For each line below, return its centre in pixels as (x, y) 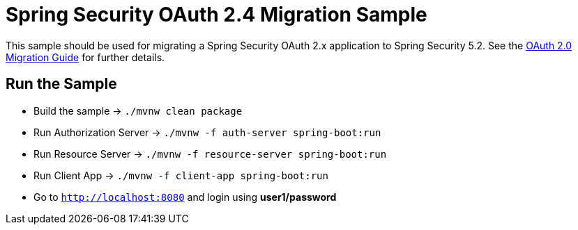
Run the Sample (61, 84)
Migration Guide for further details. (85, 57)
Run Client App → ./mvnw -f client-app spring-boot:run (181, 175)
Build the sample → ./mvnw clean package (138, 110)
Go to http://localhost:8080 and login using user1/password (185, 197)
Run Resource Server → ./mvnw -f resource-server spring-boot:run (210, 154)
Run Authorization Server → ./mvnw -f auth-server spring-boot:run (207, 132)
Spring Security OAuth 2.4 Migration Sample (216, 15)
